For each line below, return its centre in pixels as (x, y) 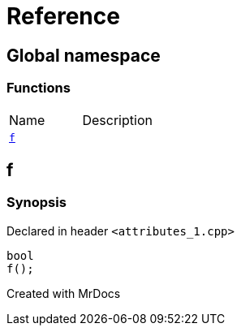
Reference (63, 16)
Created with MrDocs (64, 293)
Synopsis (37, 203)
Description (117, 120)
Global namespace (84, 55)
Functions (39, 88)
